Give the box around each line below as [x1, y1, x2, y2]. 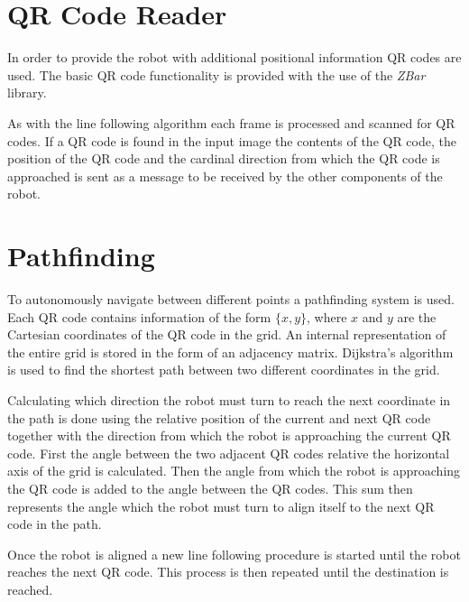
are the [397, 307, 437, 326]
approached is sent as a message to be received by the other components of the [7, 166, 443, 185]
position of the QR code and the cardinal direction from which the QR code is [7, 149, 440, 168]
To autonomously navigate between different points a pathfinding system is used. [7, 290, 455, 308]
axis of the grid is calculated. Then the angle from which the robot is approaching [7, 461, 461, 480]
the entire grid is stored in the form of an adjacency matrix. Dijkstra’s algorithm [7, 342, 454, 361]
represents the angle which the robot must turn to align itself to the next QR [7, 496, 435, 515]
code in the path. [7, 514, 102, 533]
